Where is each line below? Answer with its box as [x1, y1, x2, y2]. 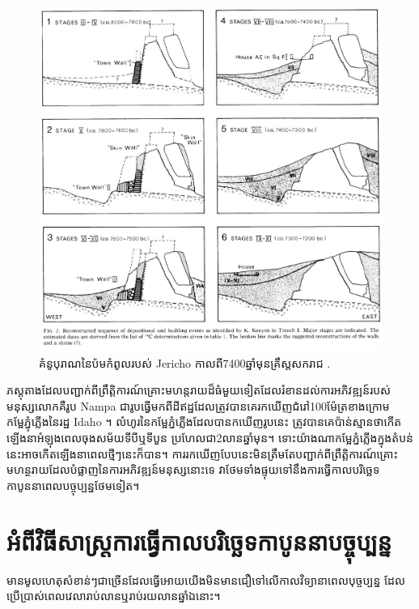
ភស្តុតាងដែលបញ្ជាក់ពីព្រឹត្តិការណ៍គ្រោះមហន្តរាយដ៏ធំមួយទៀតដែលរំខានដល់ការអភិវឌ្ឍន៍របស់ [6, 381, 391, 398]
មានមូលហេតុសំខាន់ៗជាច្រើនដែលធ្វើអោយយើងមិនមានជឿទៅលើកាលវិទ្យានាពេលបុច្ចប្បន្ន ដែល [6, 571, 405, 588]
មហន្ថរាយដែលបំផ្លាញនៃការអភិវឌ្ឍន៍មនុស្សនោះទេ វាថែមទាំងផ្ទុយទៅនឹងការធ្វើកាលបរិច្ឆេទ [6, 461, 380, 478]
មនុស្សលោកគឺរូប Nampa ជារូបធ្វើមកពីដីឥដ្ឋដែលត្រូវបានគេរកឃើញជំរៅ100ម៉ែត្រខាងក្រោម [6, 397, 390, 414]
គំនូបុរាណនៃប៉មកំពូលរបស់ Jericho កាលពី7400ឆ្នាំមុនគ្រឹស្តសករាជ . [39, 354, 331, 371]
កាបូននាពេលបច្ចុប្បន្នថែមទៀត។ [6, 476, 140, 493]
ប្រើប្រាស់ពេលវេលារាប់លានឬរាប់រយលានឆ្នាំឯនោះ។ [6, 587, 221, 604]
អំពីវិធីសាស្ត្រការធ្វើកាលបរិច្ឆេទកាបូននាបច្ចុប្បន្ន [6, 524, 392, 557]
